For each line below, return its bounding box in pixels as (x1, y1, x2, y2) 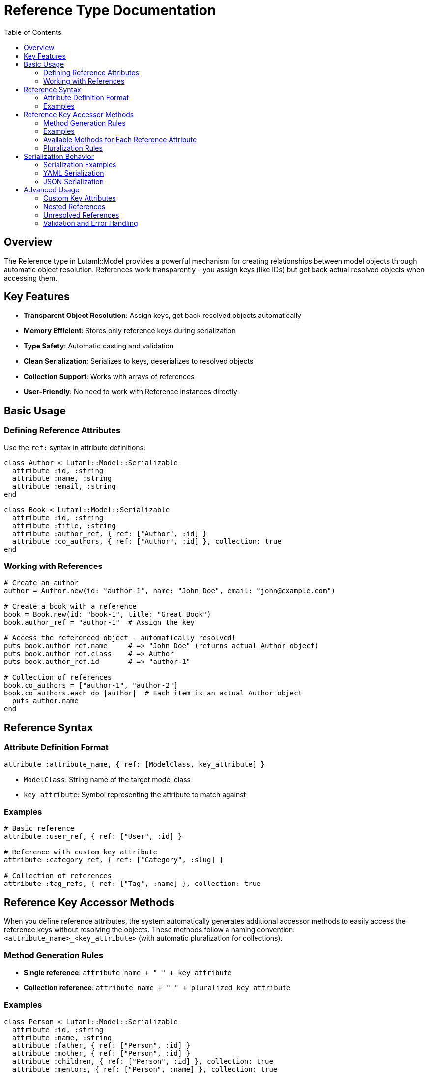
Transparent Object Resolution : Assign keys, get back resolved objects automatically (24, 311, 301, 320)
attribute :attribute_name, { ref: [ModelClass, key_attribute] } (4, 760, 265, 768)
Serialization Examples (43, 160, 116, 169)
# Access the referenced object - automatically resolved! (4, 634, 236, 642)
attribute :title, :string (12, 521, 116, 530)
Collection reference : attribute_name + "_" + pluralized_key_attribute (24, 983, 291, 992)
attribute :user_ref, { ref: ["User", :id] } (4, 832, 182, 841)
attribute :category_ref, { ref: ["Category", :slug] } (4, 856, 224, 864)
